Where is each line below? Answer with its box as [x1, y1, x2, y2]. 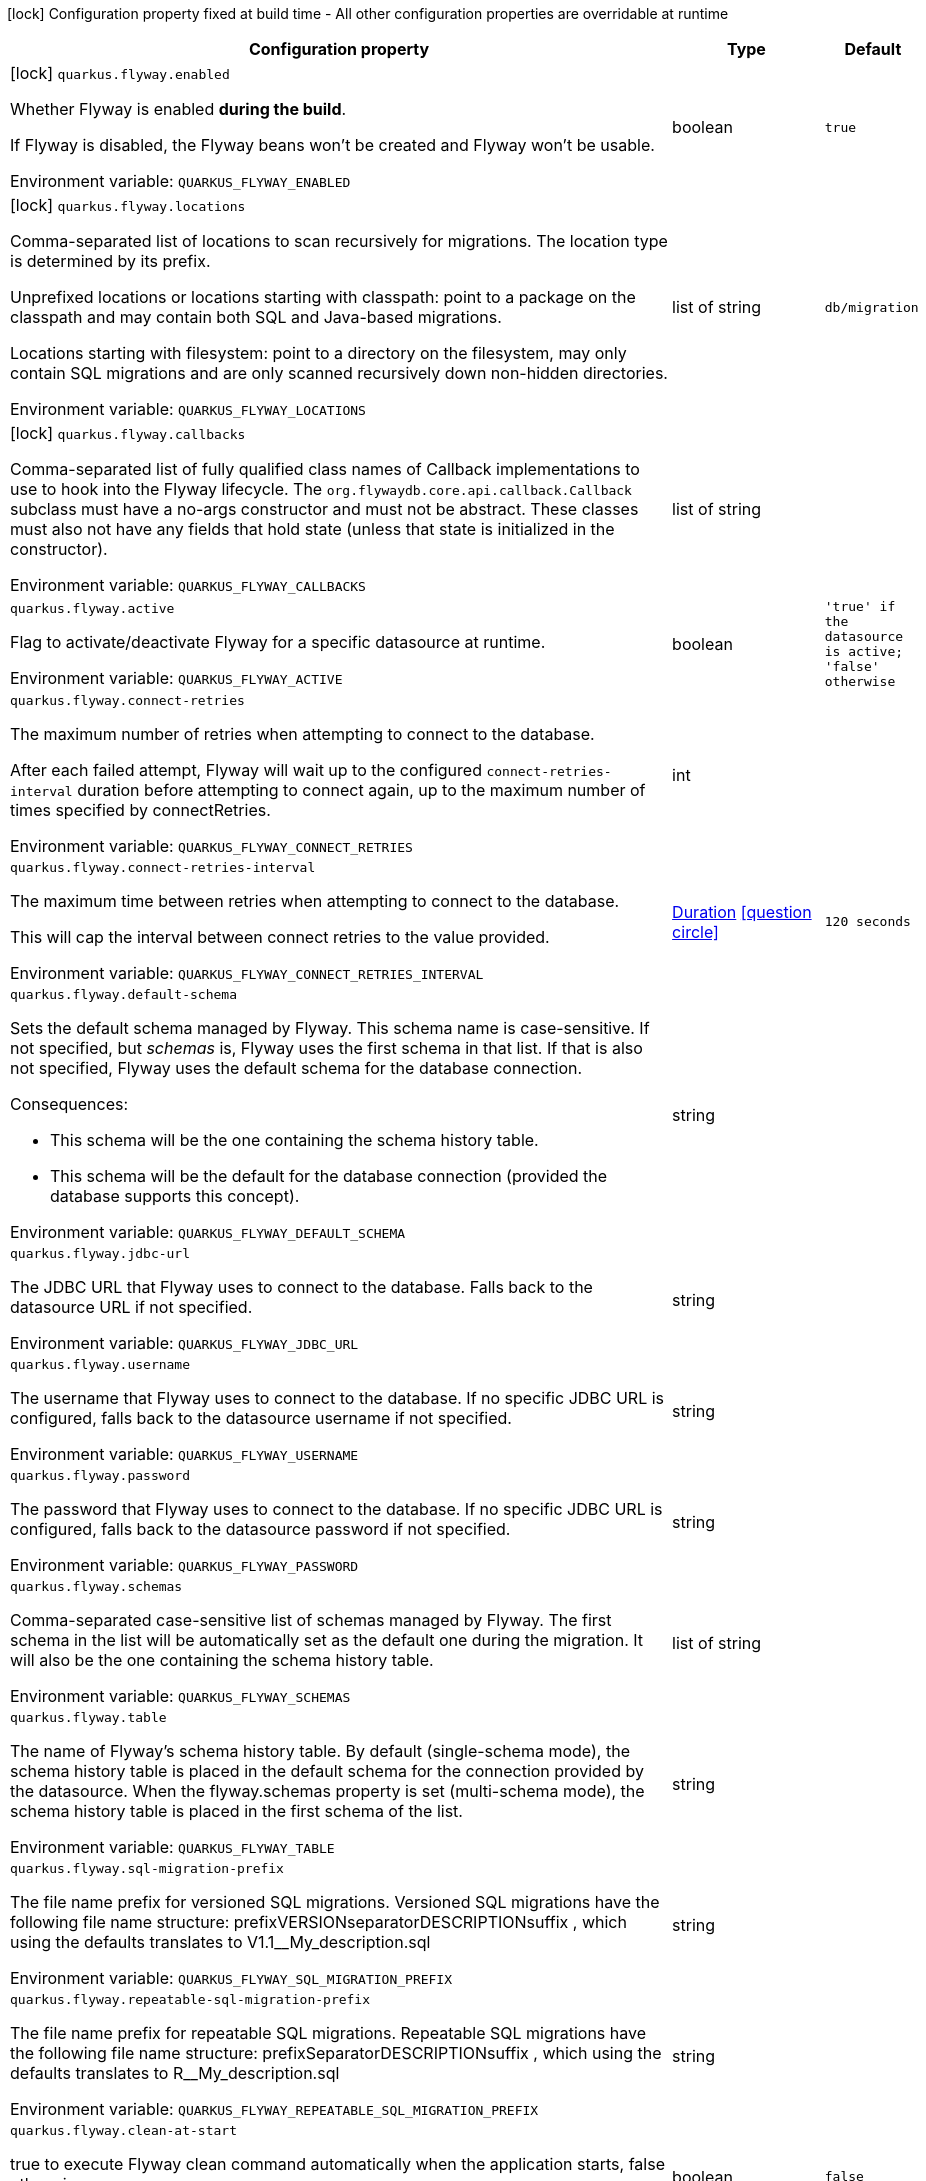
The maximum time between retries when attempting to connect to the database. [10, 891, 620, 911]
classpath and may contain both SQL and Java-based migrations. [10, 307, 502, 327]
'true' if [824, 599, 896, 614]
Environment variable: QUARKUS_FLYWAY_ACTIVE [10, 667, 343, 688]
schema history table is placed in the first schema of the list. [10, 1801, 463, 1821]
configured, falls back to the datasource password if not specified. [10, 1519, 511, 1539]
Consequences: [10, 1094, 129, 1114]
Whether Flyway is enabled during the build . [10, 99, 347, 119]
